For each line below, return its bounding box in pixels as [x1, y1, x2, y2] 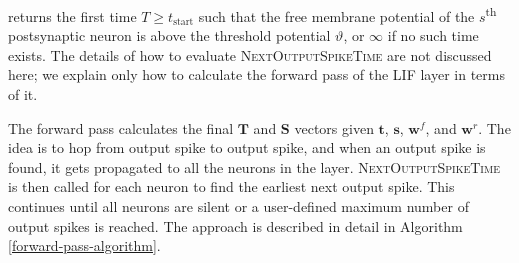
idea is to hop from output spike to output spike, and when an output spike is [8, 137, 486, 158]
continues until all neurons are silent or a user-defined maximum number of [8, 196, 469, 216]
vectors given [294, 117, 374, 138]
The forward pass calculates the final [8, 117, 234, 138]
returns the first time [8, 5, 137, 26]
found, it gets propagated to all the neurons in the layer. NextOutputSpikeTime [8, 156, 500, 177]
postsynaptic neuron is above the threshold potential [8, 25, 331, 46]
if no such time [387, 25, 479, 46]
